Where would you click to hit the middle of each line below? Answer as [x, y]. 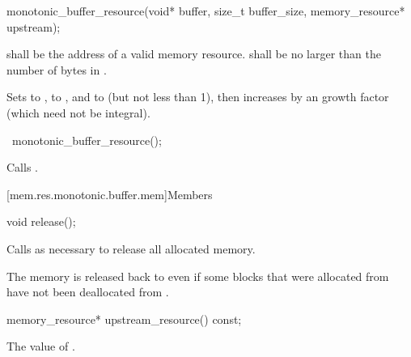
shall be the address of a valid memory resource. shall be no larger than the [194, 54]
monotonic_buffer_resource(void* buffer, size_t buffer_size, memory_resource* [206, 11]
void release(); [41, 221]
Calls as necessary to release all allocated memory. [131, 248]
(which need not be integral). [78, 112]
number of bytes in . [57, 69]
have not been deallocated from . [88, 292]
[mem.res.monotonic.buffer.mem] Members [110, 194]
